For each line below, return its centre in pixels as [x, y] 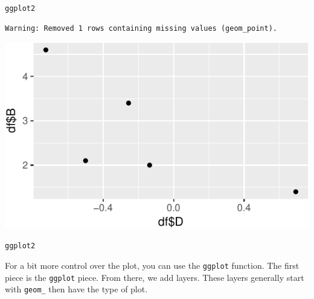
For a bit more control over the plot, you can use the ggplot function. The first [152, 265]
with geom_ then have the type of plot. [76, 289]
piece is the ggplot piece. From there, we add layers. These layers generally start [155, 277]
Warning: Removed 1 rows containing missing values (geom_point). [141, 28]
